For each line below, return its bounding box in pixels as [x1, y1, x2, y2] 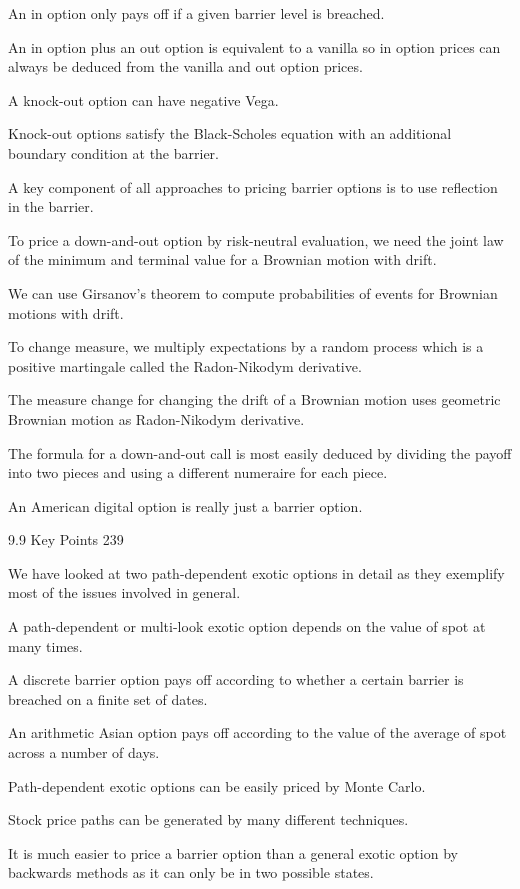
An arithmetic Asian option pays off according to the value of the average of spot [8, 722, 507, 743]
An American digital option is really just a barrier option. [8, 495, 363, 516]
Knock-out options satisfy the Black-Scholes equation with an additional [8, 123, 452, 144]
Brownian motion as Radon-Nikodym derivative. [8, 408, 305, 429]
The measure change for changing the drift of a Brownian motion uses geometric [8, 389, 501, 410]
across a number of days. [8, 742, 160, 763]
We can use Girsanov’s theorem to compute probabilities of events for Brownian [8, 282, 498, 303]
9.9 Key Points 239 [8, 529, 124, 550]
